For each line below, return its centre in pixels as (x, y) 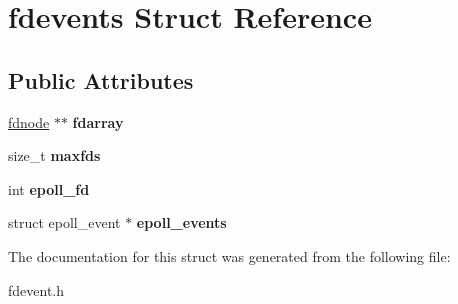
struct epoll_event (64, 222)
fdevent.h (36, 289)
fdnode (29, 121)
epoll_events (181, 222)
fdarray (98, 121)
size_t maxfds (54, 155)
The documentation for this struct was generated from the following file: (229, 255)
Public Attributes (101, 79)
